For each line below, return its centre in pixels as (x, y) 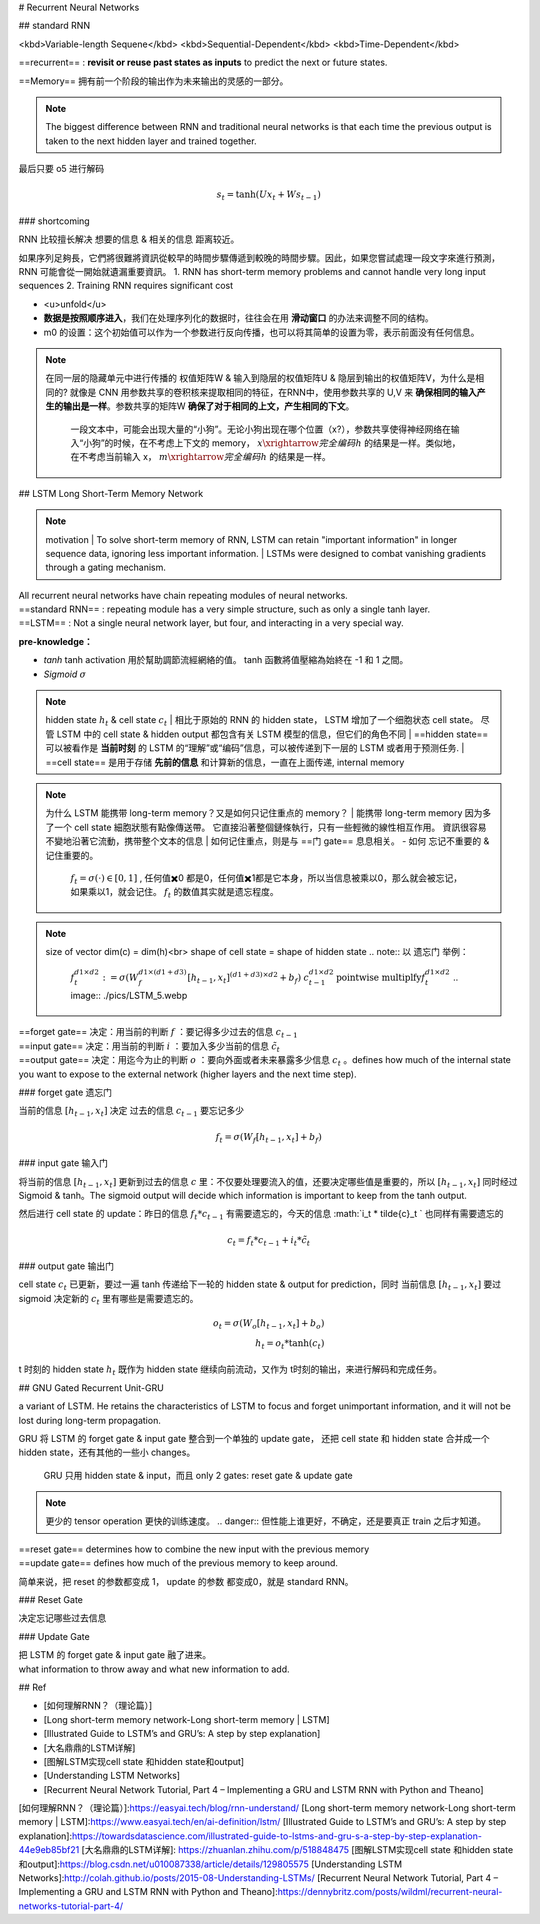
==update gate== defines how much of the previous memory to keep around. (178, 1563)
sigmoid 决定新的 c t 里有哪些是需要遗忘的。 (108, 1299)
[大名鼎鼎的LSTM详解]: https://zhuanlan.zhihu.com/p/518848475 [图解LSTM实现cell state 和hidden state (297, 1850)
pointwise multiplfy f (380, 978)
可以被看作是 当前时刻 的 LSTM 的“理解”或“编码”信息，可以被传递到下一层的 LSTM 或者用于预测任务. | (255, 748)
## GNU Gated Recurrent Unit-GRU (91, 1387)
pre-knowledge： (56, 641)
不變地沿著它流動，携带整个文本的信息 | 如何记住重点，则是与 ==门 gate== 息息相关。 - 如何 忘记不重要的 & (267, 841)
